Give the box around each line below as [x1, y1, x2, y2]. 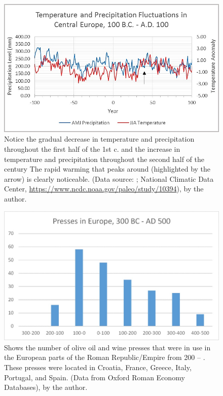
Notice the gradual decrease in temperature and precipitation [4, 134, 195, 144]
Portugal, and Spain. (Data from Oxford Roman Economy [4, 372, 185, 382]
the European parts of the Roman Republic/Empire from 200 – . [4, 352, 205, 362]
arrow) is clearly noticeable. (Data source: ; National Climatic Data [4, 173, 214, 184]
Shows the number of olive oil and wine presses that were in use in [4, 342, 211, 352]
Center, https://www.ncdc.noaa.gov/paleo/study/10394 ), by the [4, 183, 204, 194]
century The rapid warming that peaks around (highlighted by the [4, 163, 211, 174]
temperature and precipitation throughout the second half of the [4, 153, 205, 164]
